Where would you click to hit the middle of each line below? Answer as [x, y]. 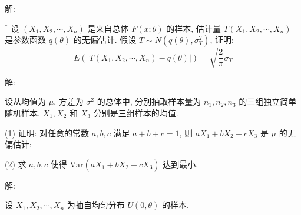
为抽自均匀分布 [96, 205]
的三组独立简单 [268, 101]
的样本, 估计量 [193, 28]
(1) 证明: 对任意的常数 [47, 132]
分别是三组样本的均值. [136, 112]
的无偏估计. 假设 [105, 40]
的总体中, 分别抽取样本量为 [149, 101]
